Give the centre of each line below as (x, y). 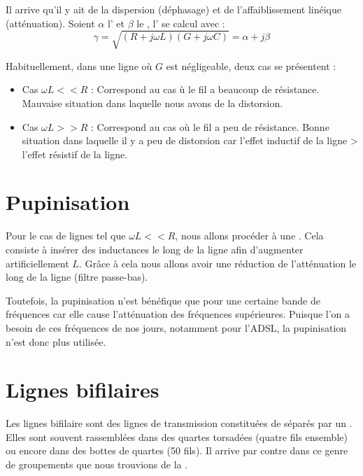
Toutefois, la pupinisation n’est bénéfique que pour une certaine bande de (163, 300)
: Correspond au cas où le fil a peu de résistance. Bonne (210, 126)
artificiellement (37, 263)
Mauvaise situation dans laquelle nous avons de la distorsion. (152, 103)
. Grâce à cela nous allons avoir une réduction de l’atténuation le (218, 263)
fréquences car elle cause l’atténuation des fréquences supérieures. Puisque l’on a (178, 314)
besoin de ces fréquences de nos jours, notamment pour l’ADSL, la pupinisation (176, 327)
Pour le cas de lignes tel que (66, 236)
